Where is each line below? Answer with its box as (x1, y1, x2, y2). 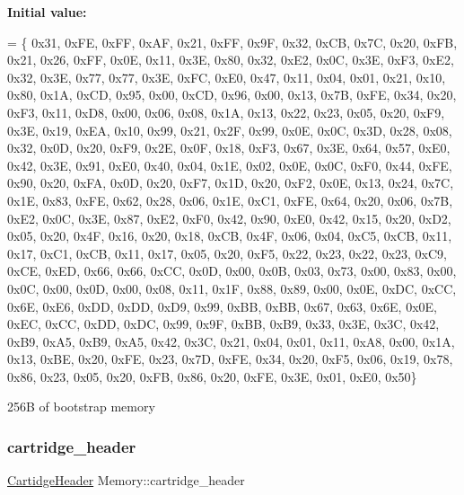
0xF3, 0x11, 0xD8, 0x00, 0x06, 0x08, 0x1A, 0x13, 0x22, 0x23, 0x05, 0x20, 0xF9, (7, 102, 445, 121)
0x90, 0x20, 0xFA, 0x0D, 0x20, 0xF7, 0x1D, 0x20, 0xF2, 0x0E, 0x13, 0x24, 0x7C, (7, 173, 454, 192)
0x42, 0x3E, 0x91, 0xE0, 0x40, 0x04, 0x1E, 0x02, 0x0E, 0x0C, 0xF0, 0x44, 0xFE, (7, 155, 452, 174)
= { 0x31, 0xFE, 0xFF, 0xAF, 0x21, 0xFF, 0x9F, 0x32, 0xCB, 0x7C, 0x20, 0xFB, (7, 32, 458, 51)
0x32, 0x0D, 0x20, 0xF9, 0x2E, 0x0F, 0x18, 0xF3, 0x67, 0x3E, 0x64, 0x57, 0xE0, (7, 138, 451, 157)
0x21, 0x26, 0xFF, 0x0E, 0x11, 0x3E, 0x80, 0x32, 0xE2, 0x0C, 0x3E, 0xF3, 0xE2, (7, 50, 454, 69)
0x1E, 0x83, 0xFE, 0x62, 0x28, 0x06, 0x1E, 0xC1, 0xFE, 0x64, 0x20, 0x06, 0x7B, (7, 190, 453, 209)
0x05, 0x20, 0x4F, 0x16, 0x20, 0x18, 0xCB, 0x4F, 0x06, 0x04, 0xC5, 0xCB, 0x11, (7, 226, 452, 245)
